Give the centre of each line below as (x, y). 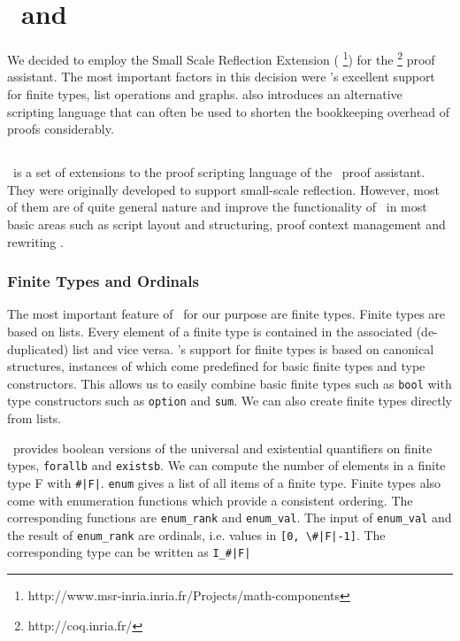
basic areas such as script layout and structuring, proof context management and (226, 224)
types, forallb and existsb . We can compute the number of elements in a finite (226, 465)
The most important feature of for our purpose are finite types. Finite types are (226, 314)
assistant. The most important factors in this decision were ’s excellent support (221, 77)
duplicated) (38, 348)
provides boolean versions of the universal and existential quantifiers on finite (222, 448)
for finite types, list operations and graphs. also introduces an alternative (205, 93)
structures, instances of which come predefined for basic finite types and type (216, 366)
